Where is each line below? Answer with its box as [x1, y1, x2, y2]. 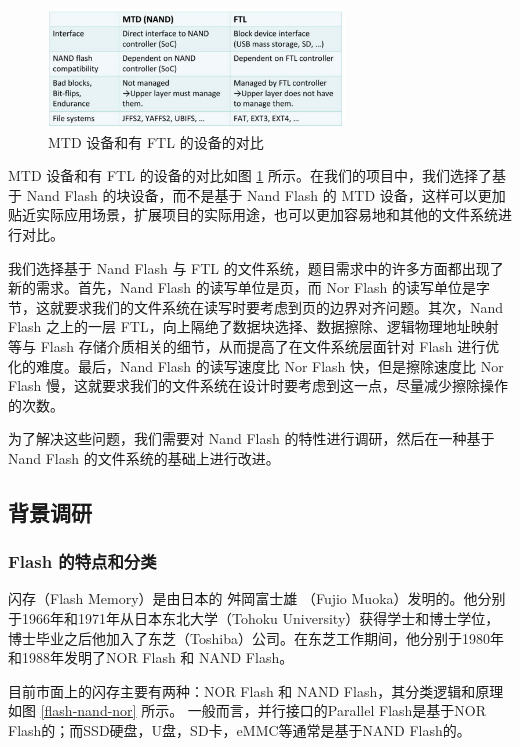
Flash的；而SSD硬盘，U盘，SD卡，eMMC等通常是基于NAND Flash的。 [8, 720, 471, 741]
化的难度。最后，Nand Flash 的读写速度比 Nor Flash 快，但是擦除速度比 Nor [8, 355, 504, 376]
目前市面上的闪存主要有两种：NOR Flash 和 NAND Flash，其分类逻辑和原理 [8, 680, 504, 701]
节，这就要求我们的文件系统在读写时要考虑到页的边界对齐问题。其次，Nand [8, 296, 504, 317]
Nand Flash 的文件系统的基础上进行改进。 [8, 447, 280, 468]
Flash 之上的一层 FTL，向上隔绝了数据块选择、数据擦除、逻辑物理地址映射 [8, 316, 499, 337]
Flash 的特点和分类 [8, 549, 157, 574]
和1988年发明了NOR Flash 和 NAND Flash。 [8, 647, 294, 668]
